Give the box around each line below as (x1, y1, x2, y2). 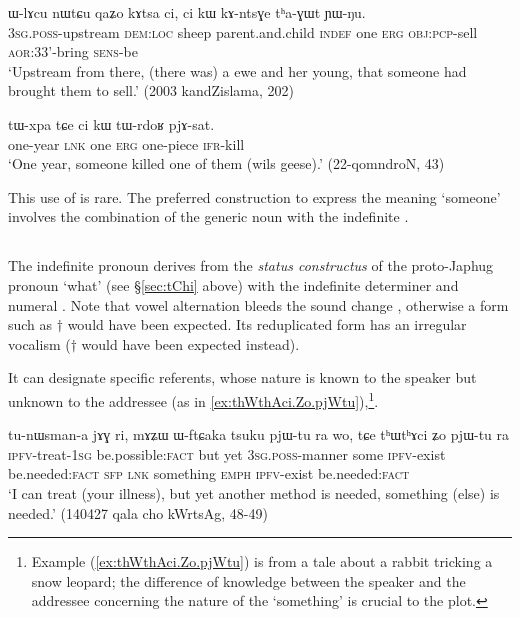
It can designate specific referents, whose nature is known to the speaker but (8, 367, 477, 388)
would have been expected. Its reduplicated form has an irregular (67, 314, 467, 335)
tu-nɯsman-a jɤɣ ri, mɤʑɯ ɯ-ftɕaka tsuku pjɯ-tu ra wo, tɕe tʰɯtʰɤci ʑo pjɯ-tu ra (8, 424, 510, 445)
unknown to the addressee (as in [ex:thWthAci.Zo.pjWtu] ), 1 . (8, 387, 379, 411)
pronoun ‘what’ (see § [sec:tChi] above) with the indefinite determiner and (8, 274, 459, 295)
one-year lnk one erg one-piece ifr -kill (8, 133, 245, 154)
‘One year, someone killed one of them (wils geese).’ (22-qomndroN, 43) (8, 153, 445, 174)
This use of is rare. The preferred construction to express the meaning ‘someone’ (8, 186, 501, 207)
